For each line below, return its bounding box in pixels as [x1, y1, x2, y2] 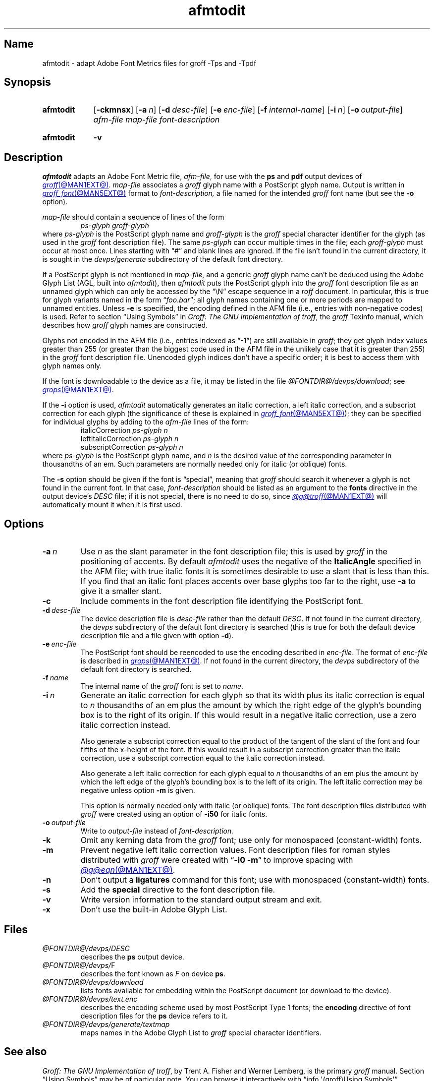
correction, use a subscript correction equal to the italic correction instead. [80, 754, 325, 763]
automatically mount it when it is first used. [42, 500, 182, 509]
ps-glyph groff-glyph [80, 221, 149, 230]
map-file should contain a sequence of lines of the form [42, 213, 224, 222]
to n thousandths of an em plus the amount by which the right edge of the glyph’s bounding [80, 700, 422, 711]
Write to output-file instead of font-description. [80, 827, 234, 836]
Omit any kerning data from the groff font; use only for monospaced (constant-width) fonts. [80, 835, 422, 845]
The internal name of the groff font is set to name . [80, 682, 244, 691]
